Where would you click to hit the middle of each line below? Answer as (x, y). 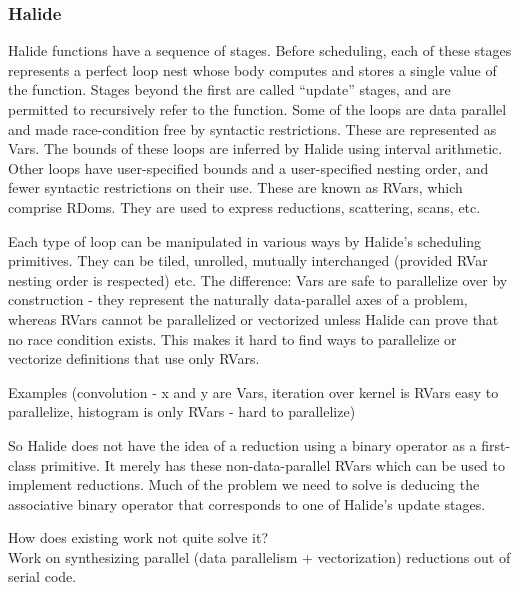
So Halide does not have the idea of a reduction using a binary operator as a (242, 444)
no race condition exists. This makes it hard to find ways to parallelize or (232, 338)
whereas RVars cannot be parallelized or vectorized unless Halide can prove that (253, 318)
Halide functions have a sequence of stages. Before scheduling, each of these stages (260, 50)
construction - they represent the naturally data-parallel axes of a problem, (238, 299)
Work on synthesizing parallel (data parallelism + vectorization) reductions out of (259, 556)
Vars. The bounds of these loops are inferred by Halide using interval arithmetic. (255, 148)
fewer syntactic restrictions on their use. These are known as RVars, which (235, 187)
